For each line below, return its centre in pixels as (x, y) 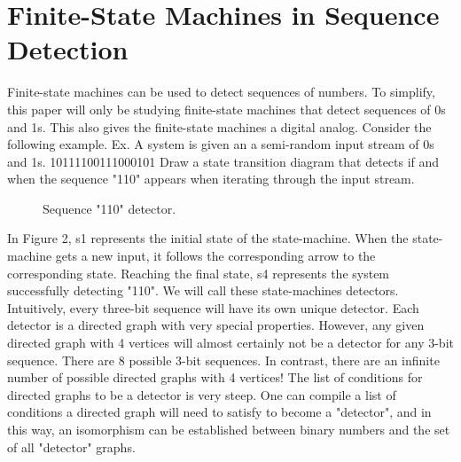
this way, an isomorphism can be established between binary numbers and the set (229, 429)
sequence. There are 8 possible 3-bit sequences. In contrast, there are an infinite (223, 360)
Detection (68, 49)
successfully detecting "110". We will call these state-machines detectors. (203, 290)
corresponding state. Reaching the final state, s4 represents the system (199, 273)
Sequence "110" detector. (109, 208)
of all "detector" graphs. (71, 446)
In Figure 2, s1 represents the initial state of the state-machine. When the (208, 238)
